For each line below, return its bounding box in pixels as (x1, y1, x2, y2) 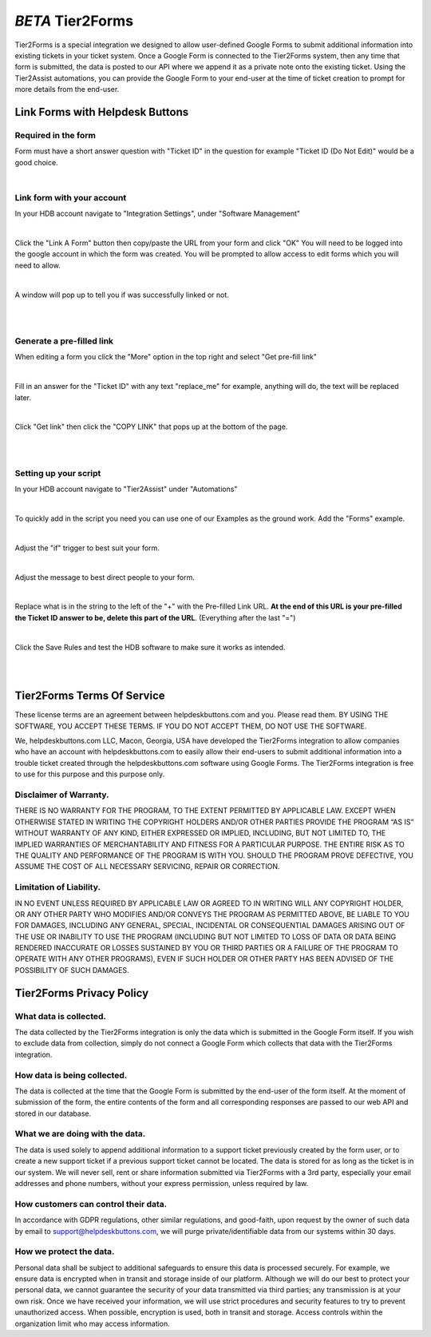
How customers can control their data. (14, 1198, 168, 1209)
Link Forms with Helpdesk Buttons (14, 105, 189, 119)
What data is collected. (14, 1010, 107, 1022)
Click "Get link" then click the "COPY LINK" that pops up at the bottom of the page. (14, 422, 288, 431)
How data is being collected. (14, 1069, 128, 1081)
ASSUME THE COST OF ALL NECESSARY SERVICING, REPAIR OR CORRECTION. (14, 862, 280, 871)
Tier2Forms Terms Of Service (14, 689, 165, 703)
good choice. (14, 157, 59, 167)
